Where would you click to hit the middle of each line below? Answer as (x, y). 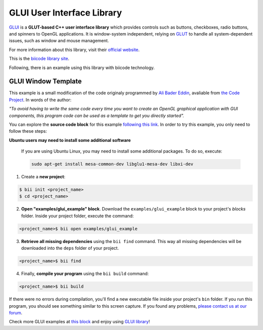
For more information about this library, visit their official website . (74, 50)
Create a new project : (43, 177)
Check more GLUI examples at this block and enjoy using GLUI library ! (80, 322)
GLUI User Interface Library (66, 13)
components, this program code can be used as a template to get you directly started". (97, 115)
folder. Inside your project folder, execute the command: (77, 216)
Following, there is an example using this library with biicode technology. (82, 68)
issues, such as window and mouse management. (59, 41)
